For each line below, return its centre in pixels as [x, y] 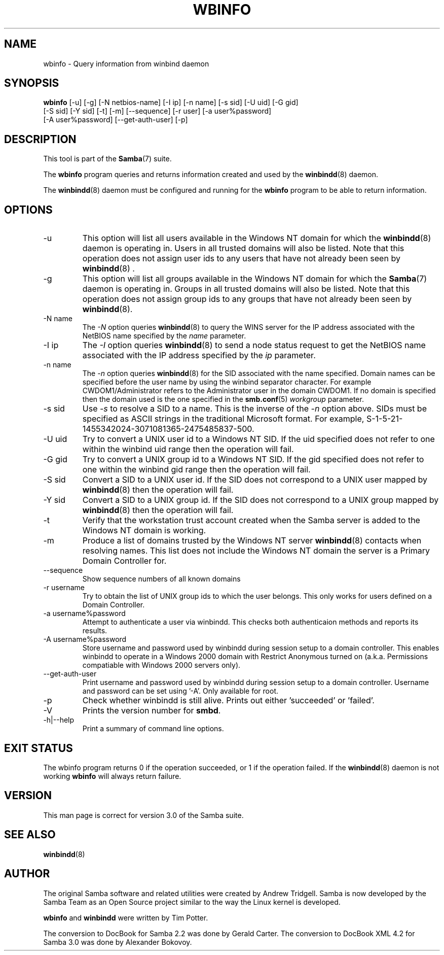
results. [95, 631]
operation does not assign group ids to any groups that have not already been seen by [247, 299]
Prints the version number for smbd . [152, 711]
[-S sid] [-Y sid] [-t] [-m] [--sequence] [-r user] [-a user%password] [157, 111]
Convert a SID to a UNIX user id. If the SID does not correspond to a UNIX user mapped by [255, 480]
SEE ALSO [30, 835]
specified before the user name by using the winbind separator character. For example [227, 382]
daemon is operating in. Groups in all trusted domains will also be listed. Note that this [246, 289]
